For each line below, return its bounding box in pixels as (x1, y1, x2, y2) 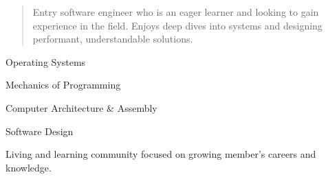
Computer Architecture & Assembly (6, 100, 157, 115)
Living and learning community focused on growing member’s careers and (6, 147, 316, 161)
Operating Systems (6, 54, 86, 69)
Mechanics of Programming (6, 77, 121, 92)
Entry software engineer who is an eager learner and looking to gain (32, 5, 319, 19)
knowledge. (6, 160, 52, 174)
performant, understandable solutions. (32, 32, 193, 46)
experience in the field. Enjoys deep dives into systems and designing (32, 18, 322, 32)
